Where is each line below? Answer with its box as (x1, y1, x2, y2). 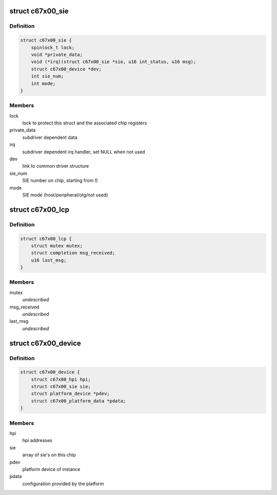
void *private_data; (31, 51, 83, 58)
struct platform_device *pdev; (31, 391, 110, 397)
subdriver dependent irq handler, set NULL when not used (22, 149, 146, 155)
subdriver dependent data (22, 134, 77, 140)
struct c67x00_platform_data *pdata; (31, 398, 126, 404)
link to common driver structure (22, 163, 89, 169)
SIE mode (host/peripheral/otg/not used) (22, 192, 108, 198)
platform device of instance (22, 466, 81, 472)
